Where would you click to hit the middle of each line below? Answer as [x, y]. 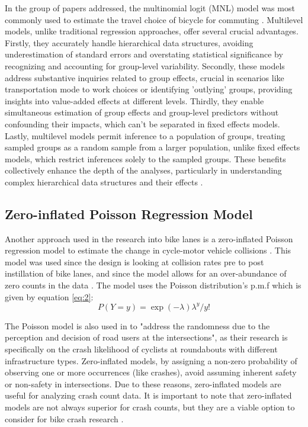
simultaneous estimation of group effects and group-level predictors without [142, 112]
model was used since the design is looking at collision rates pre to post [134, 261]
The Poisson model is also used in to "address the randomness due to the [137, 325]
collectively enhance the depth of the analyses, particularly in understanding [143, 170]
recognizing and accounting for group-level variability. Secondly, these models [145, 65]
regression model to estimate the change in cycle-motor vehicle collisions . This [148, 250]
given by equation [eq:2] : [49, 296]
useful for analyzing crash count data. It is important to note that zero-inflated [148, 395]
